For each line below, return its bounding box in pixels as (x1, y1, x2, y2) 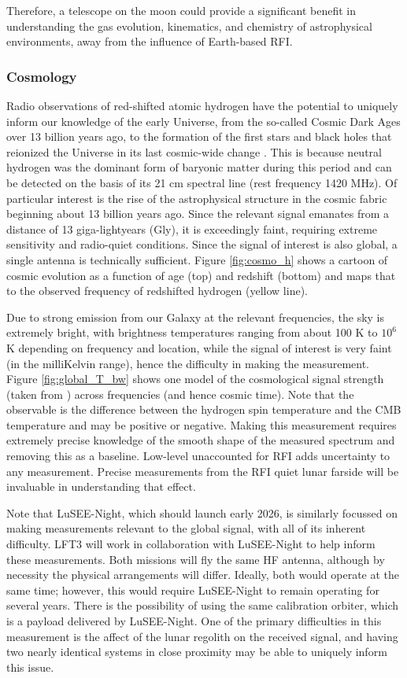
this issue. (6, 658, 54, 675)
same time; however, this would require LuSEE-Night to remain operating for (6, 581, 379, 598)
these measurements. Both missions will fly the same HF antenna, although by (6, 551, 385, 567)
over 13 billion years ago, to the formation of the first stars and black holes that (6, 128, 392, 145)
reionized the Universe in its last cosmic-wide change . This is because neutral (6, 143, 382, 160)
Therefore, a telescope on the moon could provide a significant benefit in (6, 2, 356, 18)
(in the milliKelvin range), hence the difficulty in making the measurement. (6, 355, 369, 371)
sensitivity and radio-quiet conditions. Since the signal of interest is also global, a (6, 236, 398, 252)
